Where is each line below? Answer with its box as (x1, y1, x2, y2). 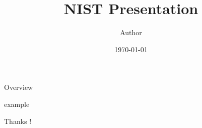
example (4, 98, 30, 109)
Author (120, 27, 142, 38)
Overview (4, 82, 33, 92)
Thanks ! (4, 115, 32, 126)
